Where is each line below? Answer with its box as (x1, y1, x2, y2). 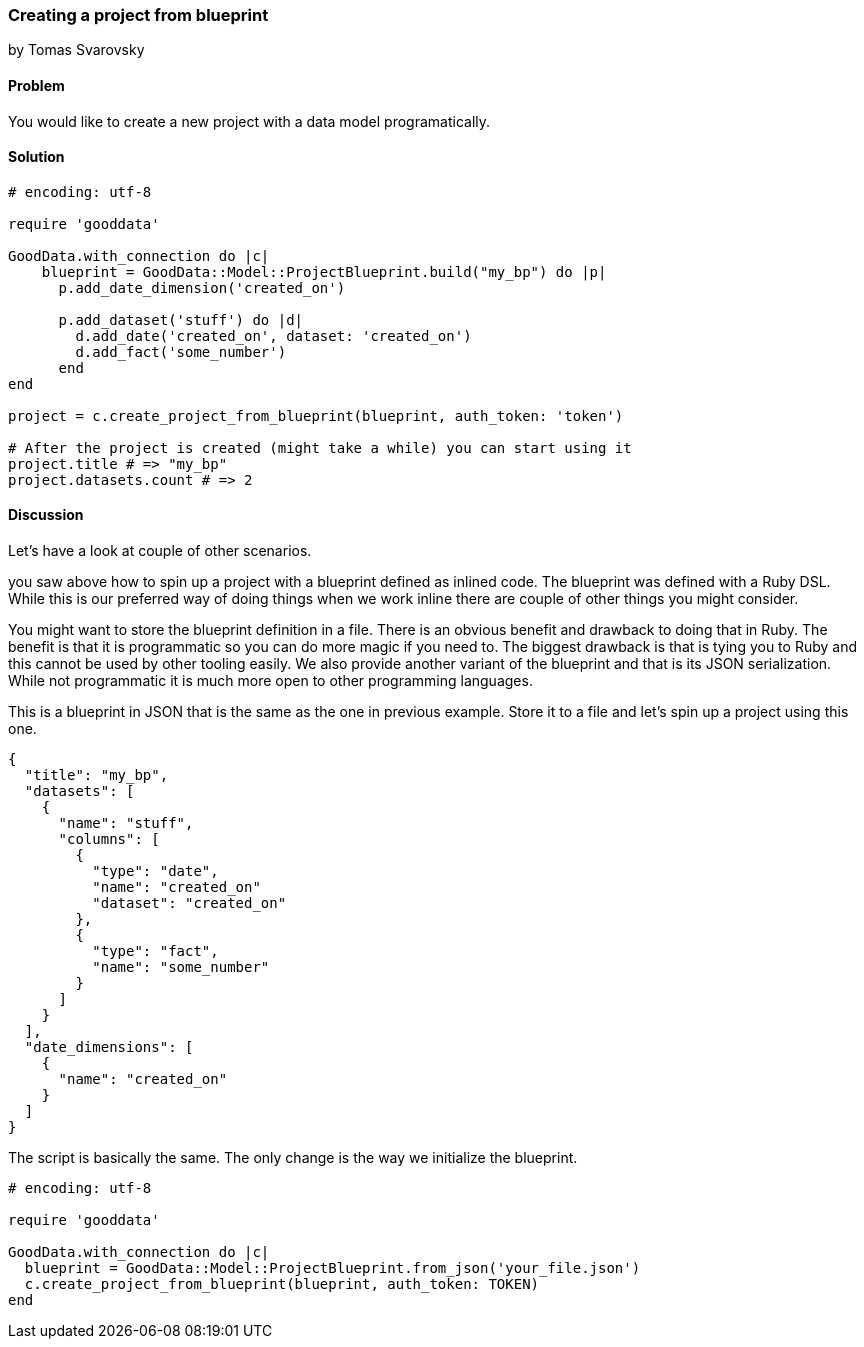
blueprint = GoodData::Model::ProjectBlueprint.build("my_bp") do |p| (41, 263, 607, 280)
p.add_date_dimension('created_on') (58, 279, 346, 296)
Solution (8, 148, 65, 166)
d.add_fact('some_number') (75, 343, 287, 360)
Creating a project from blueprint (8, 5, 269, 25)
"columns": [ (58, 831, 160, 848)
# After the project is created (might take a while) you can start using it (8, 439, 632, 456)
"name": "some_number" (92, 959, 270, 976)
